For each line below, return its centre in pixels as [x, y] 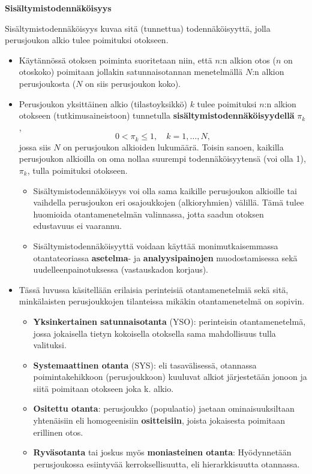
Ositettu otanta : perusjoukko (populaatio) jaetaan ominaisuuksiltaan [164, 408]
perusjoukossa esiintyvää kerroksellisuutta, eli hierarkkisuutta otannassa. [166, 464]
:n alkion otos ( [248, 60]
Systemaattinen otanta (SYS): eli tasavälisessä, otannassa [145, 365]
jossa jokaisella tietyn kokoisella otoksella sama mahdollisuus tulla [154, 333]
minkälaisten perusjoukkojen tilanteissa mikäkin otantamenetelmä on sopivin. [162, 301]
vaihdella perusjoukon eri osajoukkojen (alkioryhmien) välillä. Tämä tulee [169, 202]
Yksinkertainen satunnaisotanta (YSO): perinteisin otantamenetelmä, [169, 321]
